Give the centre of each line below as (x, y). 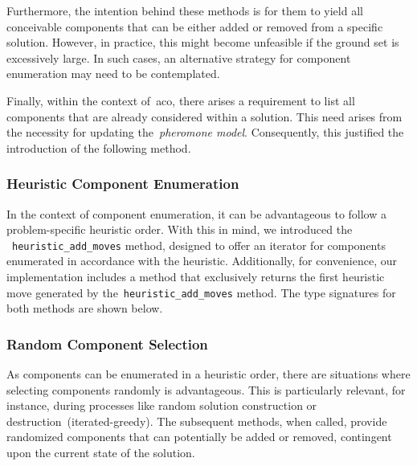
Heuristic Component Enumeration (123, 184)
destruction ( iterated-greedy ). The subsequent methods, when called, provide (197, 421)
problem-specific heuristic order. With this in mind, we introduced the (180, 229)
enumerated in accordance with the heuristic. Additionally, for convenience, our (202, 261)
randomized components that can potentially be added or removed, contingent (199, 437)
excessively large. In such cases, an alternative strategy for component (179, 57)
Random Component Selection (107, 343)
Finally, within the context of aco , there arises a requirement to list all (181, 100)
